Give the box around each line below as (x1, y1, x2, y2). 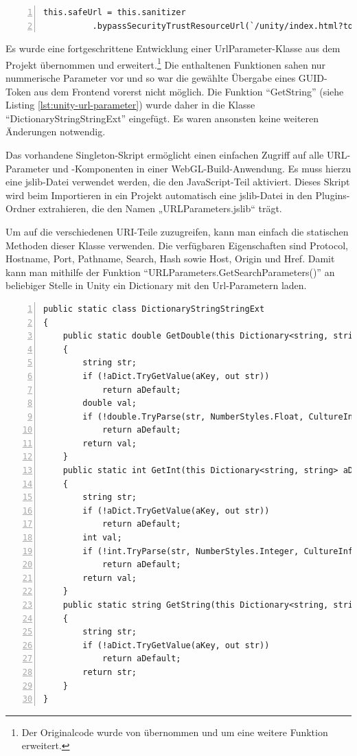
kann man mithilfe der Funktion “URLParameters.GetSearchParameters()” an (5, 264, 335, 279)
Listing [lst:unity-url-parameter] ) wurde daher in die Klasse (5, 98, 255, 112)
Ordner (5, 201, 36, 216)
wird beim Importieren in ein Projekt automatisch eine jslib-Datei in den (5, 187, 312, 202)
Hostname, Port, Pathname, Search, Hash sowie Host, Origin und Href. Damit (5, 251, 335, 266)
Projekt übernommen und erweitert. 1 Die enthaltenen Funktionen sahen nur (5, 55, 326, 71)
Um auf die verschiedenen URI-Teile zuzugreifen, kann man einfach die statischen (5, 224, 349, 238)
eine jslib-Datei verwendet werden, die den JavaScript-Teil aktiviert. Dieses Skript (5, 174, 350, 189)
